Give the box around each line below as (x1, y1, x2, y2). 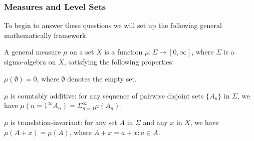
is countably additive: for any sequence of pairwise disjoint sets (11, 90, 204, 100)
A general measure (4, 46, 61, 57)
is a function (104, 46, 143, 57)
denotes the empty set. (67, 73, 137, 83)
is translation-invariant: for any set (11, 117, 117, 127)
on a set (70, 46, 94, 57)
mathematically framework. (4, 29, 88, 40)
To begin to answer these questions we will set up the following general (4, 20, 222, 30)
